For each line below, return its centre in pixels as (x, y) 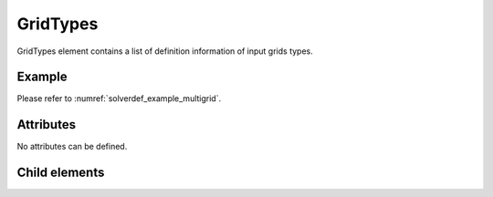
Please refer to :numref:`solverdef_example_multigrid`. (119, 98)
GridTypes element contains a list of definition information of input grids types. (165, 51)
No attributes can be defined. (72, 147)
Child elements (61, 173)
